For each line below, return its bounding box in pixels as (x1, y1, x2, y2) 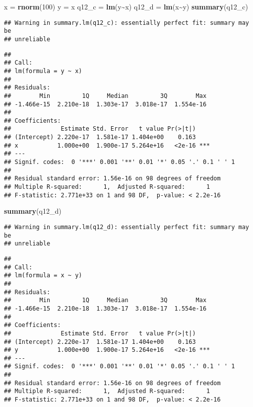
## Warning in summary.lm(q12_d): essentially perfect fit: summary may (4, 223, 249, 231)
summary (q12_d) (4, 206, 62, 216)
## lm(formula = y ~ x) (4, 67, 82, 75)
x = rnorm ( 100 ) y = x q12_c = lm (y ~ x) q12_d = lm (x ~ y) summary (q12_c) (4, 1, 249, 11)
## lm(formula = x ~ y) (4, 272, 82, 279)
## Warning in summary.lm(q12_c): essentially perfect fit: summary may (4, 19, 249, 26)
